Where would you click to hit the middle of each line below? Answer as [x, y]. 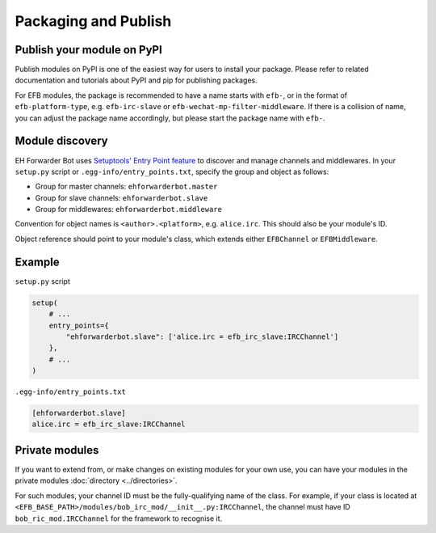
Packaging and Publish [93, 21]
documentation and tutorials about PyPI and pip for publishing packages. [136, 80]
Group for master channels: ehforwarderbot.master [126, 187]
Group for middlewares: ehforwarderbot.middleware [128, 209]
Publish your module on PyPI [89, 50]
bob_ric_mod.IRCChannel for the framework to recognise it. [119, 518]
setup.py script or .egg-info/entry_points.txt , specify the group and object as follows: [172, 171]
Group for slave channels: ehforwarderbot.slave [122, 197]
